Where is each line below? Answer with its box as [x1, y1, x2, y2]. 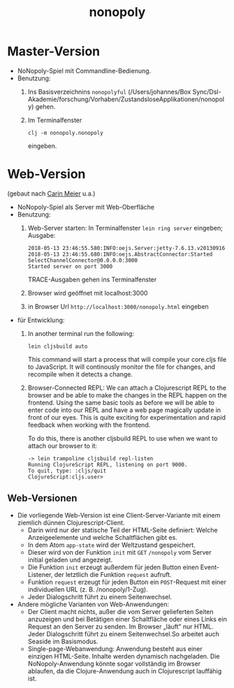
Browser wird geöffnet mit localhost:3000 [27, 288, 148, 297]
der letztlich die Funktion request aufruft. [54, 570, 172, 578]
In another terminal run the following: [27, 329, 135, 337]
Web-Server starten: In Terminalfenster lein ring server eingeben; [27, 224, 224, 232]
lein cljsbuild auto [27, 343, 88, 350]
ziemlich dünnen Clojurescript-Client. [17, 518, 125, 527]
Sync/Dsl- [192, 87, 221, 96]
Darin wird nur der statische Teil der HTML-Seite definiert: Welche [27, 525, 218, 534]
